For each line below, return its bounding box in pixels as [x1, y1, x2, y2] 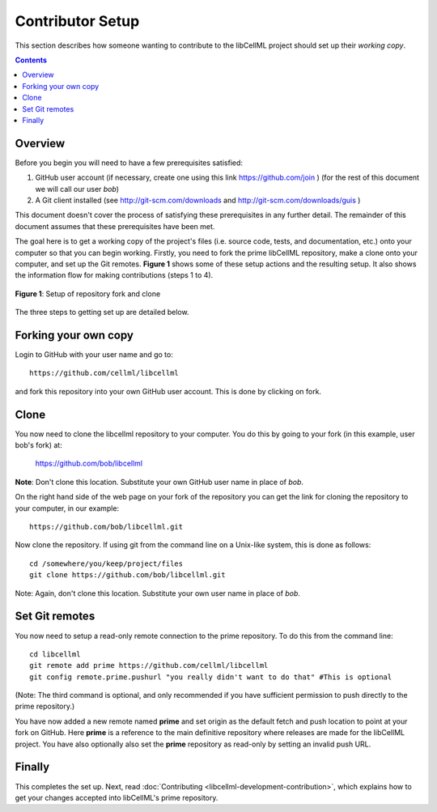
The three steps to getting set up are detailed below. [15, 308, 189, 317]
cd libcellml [29, 649, 81, 659]
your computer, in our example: [15, 503, 120, 513]
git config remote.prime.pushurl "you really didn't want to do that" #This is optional [29, 672, 392, 682]
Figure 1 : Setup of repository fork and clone [15, 288, 161, 299]
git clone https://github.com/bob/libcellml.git [29, 571, 226, 580]
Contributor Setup [15, 12, 140, 30]
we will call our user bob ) [35, 184, 120, 193]
